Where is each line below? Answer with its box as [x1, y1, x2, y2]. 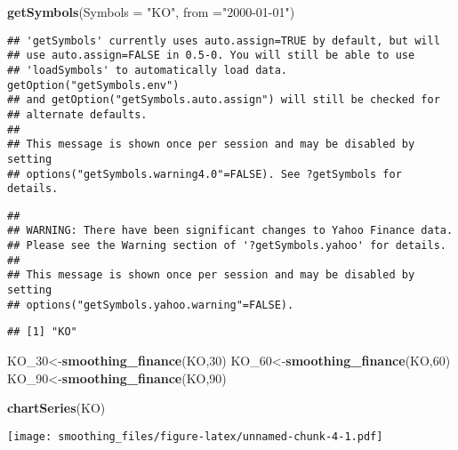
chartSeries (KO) [7, 398, 106, 417]
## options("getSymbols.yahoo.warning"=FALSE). [7, 298, 294, 311]
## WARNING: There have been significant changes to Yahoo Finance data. [7, 224, 454, 237]
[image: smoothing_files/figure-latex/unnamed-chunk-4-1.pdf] [7, 430, 383, 443]
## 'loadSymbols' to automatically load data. [7, 63, 287, 76]
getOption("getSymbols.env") [7, 78, 180, 92]
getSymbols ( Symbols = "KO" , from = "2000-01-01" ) [7, 3, 295, 20]
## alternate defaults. [7, 108, 148, 121]
